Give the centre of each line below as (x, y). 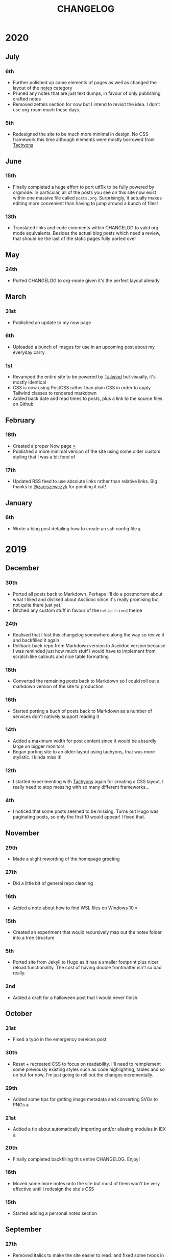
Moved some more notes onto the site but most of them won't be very (86, 1183)
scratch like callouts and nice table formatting (60, 656)
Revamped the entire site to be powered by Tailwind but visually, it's (84, 377)
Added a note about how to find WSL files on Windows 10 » (75, 908)
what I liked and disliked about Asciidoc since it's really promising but (86, 599)
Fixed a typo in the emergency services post (59, 1040)
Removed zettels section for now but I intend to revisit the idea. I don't (86, 104)
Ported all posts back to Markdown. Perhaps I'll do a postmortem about (88, 594)
